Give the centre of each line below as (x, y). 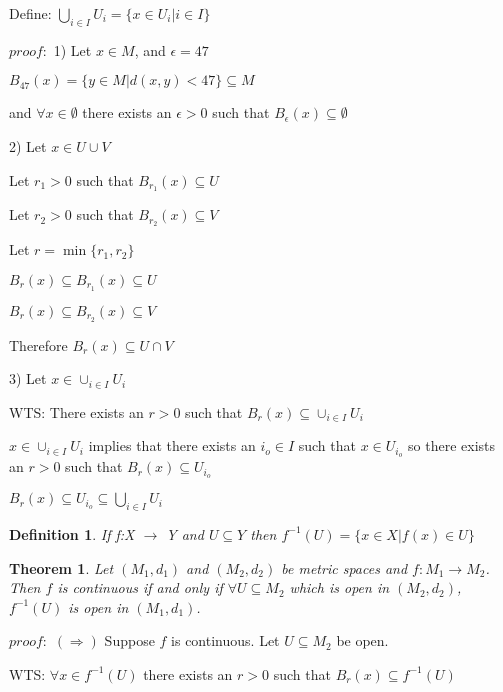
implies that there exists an (172, 445)
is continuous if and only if (140, 587)
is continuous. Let (225, 640)
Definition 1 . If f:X (72, 533)
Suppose (129, 640)
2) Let (28, 145)
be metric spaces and (344, 567)
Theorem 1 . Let (61, 567)
